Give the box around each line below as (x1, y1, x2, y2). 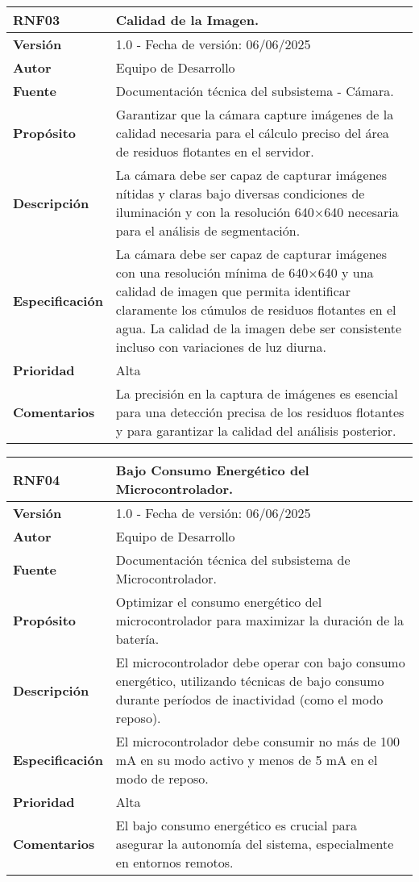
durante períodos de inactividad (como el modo (115, 690, 384, 709)
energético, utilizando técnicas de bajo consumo (115, 671, 384, 690)
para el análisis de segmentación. (115, 221, 301, 240)
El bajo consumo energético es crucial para (115, 816, 358, 834)
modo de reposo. (115, 769, 209, 788)
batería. (115, 629, 160, 648)
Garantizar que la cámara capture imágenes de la (115, 105, 394, 123)
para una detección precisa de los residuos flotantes (115, 403, 404, 421)
